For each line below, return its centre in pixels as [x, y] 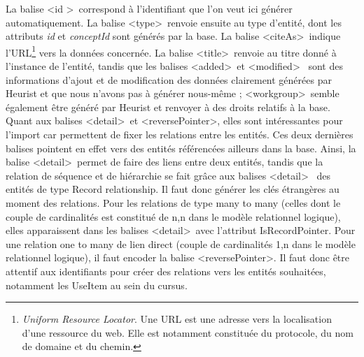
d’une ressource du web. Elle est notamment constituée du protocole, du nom [188, 332]
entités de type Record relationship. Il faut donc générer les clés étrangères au [173, 189]
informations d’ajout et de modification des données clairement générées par [169, 79]
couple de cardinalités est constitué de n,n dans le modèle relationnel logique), [173, 216]
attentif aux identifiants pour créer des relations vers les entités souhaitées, [166, 271]
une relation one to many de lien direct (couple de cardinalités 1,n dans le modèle [181, 243]
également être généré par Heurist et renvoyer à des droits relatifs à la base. [168, 107]
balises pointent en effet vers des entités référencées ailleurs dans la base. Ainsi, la [181, 148]
